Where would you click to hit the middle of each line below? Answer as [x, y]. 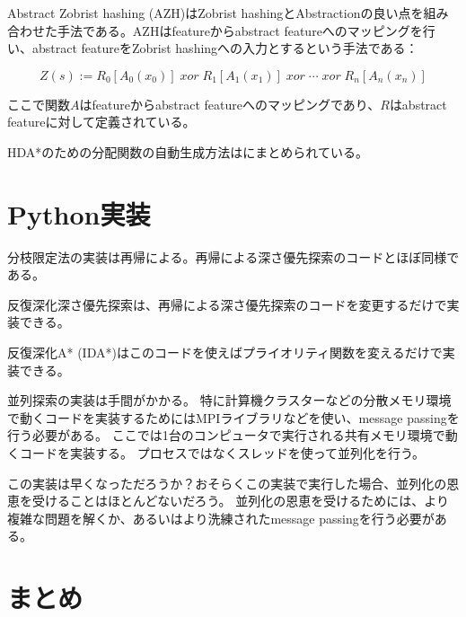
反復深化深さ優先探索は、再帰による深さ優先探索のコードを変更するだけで [227, 304]
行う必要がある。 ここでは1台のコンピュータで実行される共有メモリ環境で [226, 435]
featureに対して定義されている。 [101, 122]
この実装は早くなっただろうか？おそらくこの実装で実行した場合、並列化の [227, 483]
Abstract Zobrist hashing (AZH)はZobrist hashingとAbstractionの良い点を [215, 13]
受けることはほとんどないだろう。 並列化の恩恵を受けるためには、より [240, 501]
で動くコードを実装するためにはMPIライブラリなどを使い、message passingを [233, 417]
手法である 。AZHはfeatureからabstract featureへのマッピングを [240, 30]
